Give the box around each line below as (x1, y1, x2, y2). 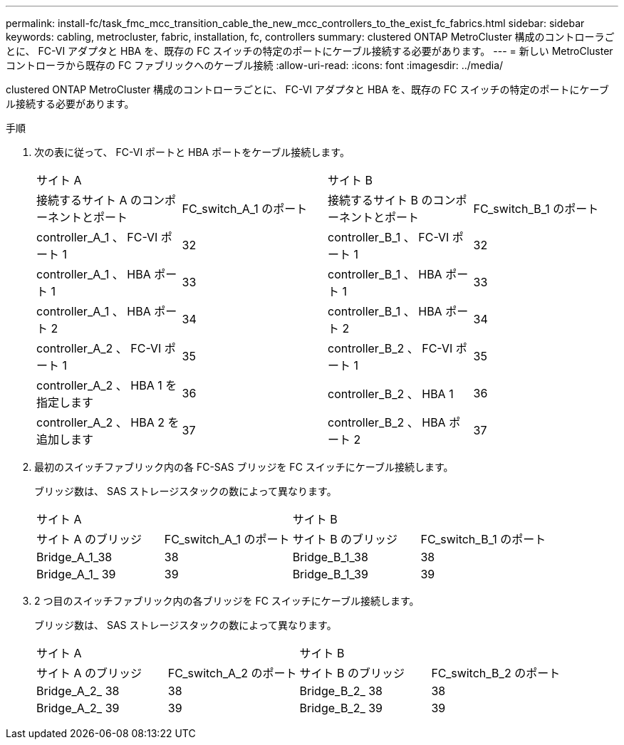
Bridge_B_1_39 (292, 567, 368, 581)
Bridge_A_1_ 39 (36, 567, 116, 581)
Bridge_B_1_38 (292, 550, 368, 564)
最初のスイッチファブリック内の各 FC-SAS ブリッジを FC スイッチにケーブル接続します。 (34, 461, 454, 473)
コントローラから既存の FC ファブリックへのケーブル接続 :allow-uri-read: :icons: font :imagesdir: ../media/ (6, 59, 504, 71)
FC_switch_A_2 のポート (167, 666, 297, 680)
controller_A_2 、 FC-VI (36, 341, 162, 355)
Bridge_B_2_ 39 (299, 701, 383, 715)
